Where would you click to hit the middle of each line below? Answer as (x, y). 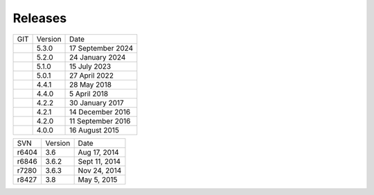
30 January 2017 (97, 103)
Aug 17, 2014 (98, 152)
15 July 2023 (90, 66)
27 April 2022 (92, 75)
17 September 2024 (101, 48)
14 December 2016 (100, 112)
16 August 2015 (94, 130)
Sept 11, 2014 (99, 161)
